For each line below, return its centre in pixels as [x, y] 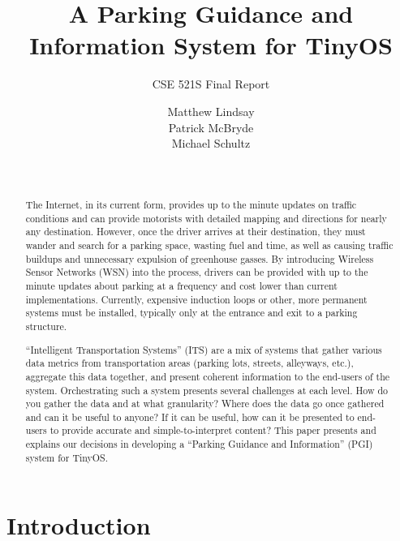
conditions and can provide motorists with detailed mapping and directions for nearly [206, 218]
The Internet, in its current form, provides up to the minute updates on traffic [191, 205]
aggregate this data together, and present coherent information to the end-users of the [208, 376]
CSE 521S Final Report [211, 84]
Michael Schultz [211, 143]
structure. [46, 326]
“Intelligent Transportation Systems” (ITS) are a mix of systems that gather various [204, 349]
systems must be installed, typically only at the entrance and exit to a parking [191, 313]
